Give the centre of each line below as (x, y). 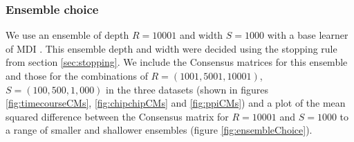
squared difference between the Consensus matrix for (117, 116)
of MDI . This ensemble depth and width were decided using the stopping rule (171, 48)
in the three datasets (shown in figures (187, 89)
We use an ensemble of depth (67, 35)
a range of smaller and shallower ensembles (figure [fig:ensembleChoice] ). (159, 130)
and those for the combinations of (77, 76)
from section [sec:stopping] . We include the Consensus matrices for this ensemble (177, 62)
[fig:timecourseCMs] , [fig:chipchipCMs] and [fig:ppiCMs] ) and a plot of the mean (176, 103)
